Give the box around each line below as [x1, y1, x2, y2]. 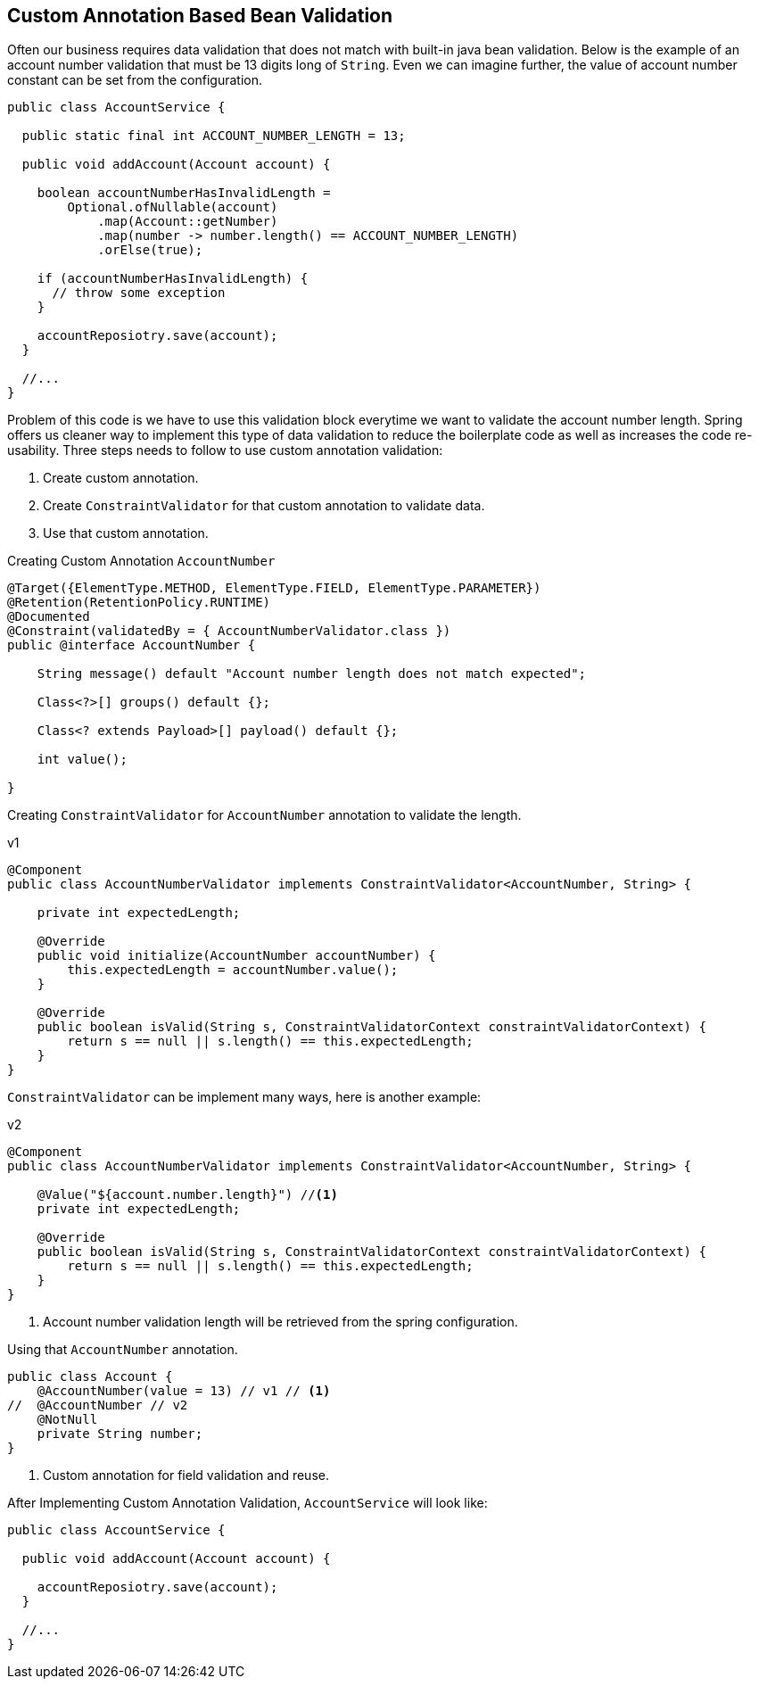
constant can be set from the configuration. [7, 72, 262, 88]
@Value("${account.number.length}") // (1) [37, 1187, 338, 1203]
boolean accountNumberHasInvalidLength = [37, 186, 331, 201]
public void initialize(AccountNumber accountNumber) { [37, 948, 436, 963]
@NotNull [37, 1412, 98, 1427]
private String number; [37, 1426, 203, 1442]
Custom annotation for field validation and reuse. [43, 1467, 329, 1484]
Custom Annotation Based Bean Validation [7, 4, 393, 27]
